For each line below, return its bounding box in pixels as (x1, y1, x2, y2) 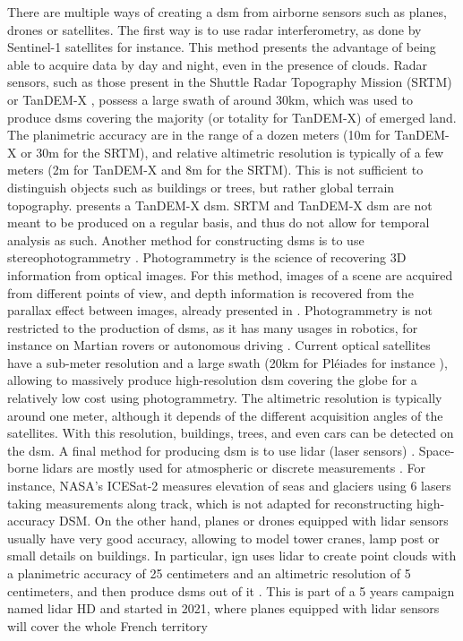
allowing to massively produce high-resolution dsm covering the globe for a (7, 371, 417, 389)
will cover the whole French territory (7, 616, 208, 635)
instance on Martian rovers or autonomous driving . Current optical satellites (7, 336, 431, 355)
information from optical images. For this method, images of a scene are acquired (7, 265, 453, 284)
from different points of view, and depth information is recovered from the (7, 283, 414, 302)
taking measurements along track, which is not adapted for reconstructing (7, 493, 413, 512)
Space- (418, 440, 455, 459)
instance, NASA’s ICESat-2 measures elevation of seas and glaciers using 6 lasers (7, 476, 451, 495)
